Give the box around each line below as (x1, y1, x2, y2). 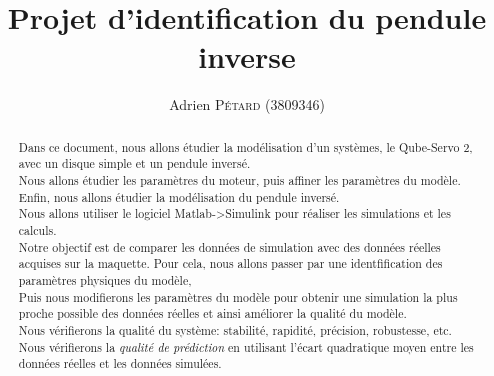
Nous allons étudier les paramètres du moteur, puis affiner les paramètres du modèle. (18, 172, 461, 189)
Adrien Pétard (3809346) (169, 94, 325, 115)
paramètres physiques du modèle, (18, 271, 192, 288)
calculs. (18, 221, 57, 238)
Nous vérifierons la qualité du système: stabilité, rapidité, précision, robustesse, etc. (18, 321, 452, 338)
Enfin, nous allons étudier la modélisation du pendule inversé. (18, 188, 340, 205)
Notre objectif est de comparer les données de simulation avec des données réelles (18, 238, 441, 255)
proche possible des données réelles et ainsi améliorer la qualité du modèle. (18, 305, 407, 322)
